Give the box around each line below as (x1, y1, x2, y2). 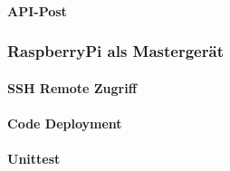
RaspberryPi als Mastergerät (7, 40, 224, 62)
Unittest (7, 149, 61, 167)
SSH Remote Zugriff (7, 78, 138, 97)
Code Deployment (7, 113, 122, 132)
